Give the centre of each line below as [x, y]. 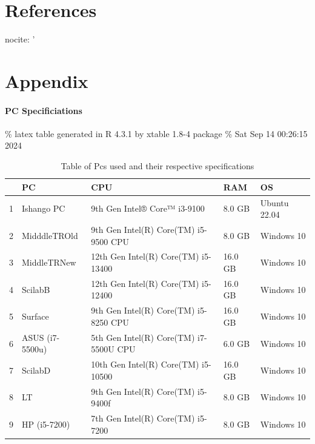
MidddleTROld [50, 235]
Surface [35, 316]
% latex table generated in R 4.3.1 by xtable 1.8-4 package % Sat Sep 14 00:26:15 [156, 133]
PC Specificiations [44, 110]
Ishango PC [44, 208]
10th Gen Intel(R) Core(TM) [145, 364]
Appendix [47, 80]
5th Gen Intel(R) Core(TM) [143, 337]
